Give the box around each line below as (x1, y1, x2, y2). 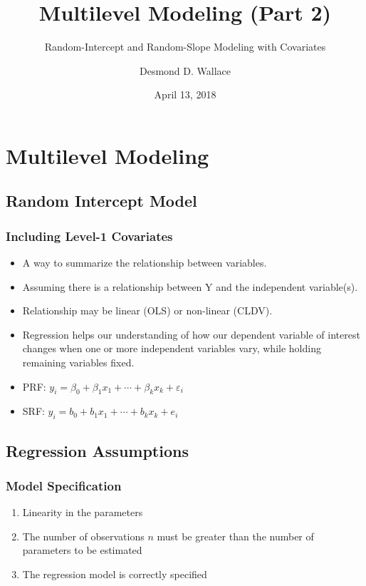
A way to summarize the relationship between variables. (22, 255, 267, 270)
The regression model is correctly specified (22, 567, 207, 582)
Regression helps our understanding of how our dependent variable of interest (22, 327, 360, 341)
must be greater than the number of (157, 528, 314, 543)
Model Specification (6, 476, 122, 494)
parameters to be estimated (22, 543, 142, 557)
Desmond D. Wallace (139, 63, 231, 78)
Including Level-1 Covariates (6, 227, 173, 245)
